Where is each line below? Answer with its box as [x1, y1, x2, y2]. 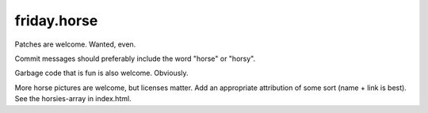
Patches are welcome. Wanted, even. [14, 40, 136, 49]
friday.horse [14, 12, 98, 29]
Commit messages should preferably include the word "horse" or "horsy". [14, 54, 256, 63]
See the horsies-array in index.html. [14, 94, 132, 104]
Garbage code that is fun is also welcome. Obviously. [14, 68, 189, 78]
